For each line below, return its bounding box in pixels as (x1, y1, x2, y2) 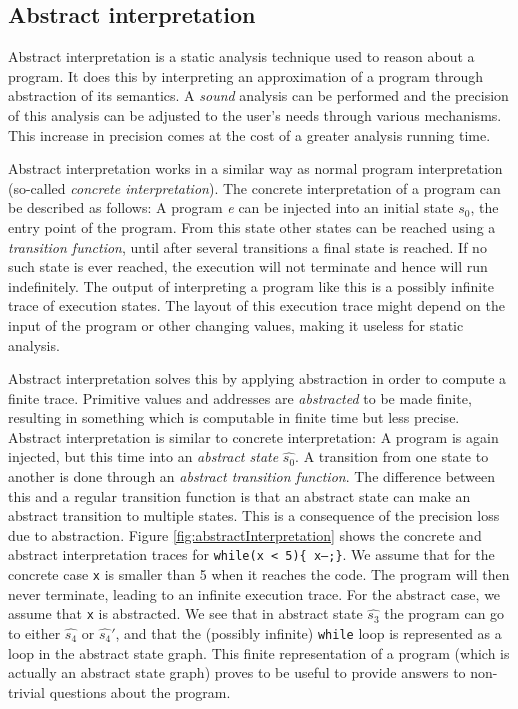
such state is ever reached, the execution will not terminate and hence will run (8, 256, 488, 277)
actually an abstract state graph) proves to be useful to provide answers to (8, 662, 466, 683)
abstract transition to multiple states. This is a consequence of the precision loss (8, 505, 500, 526)
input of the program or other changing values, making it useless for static (8, 314, 464, 335)
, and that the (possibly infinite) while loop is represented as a (115, 623, 502, 644)
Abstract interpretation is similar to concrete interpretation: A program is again (8, 426, 499, 447)
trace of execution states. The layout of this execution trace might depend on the (8, 295, 505, 316)
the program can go (384, 603, 505, 624)
